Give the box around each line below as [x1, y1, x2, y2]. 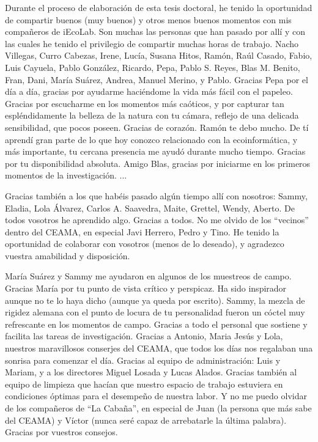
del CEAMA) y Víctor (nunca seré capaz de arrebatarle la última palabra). [5, 413, 287, 426]
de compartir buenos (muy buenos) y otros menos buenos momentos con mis [5, 13, 292, 26]
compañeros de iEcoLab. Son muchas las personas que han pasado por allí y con [5, 25, 305, 38]
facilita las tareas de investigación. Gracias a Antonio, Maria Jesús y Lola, [5, 330, 283, 342]
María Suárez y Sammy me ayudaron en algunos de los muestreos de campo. [5, 270, 292, 282]
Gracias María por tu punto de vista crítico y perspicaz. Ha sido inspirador [5, 282, 287, 295]
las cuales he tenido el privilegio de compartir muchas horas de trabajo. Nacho [5, 37, 298, 50]
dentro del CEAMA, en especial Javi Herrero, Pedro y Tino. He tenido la [5, 225, 279, 238]
